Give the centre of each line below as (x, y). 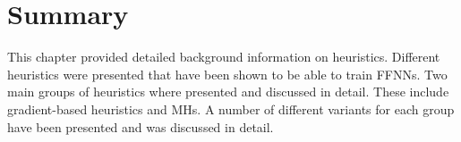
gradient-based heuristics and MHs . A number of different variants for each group (231, 109)
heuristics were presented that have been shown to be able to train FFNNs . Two (227, 74)
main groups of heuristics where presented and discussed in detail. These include (228, 92)
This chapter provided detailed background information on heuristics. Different (224, 57)
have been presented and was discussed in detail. (141, 126)
